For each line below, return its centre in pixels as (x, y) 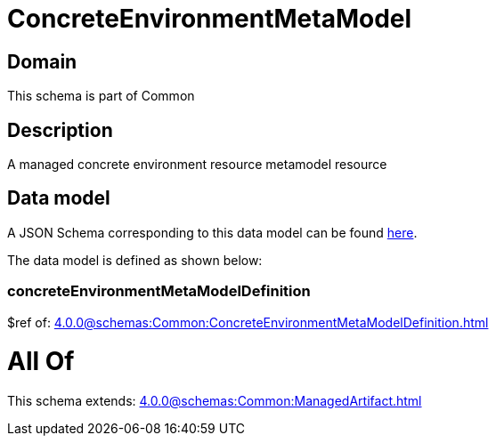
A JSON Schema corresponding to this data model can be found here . (212, 232)
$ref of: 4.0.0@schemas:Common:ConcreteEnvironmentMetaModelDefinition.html (248, 322)
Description (60, 130)
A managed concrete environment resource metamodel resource (197, 165)
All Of (41, 362)
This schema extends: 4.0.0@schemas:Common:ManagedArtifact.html (215, 401)
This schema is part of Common (101, 96)
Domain (42, 61)
